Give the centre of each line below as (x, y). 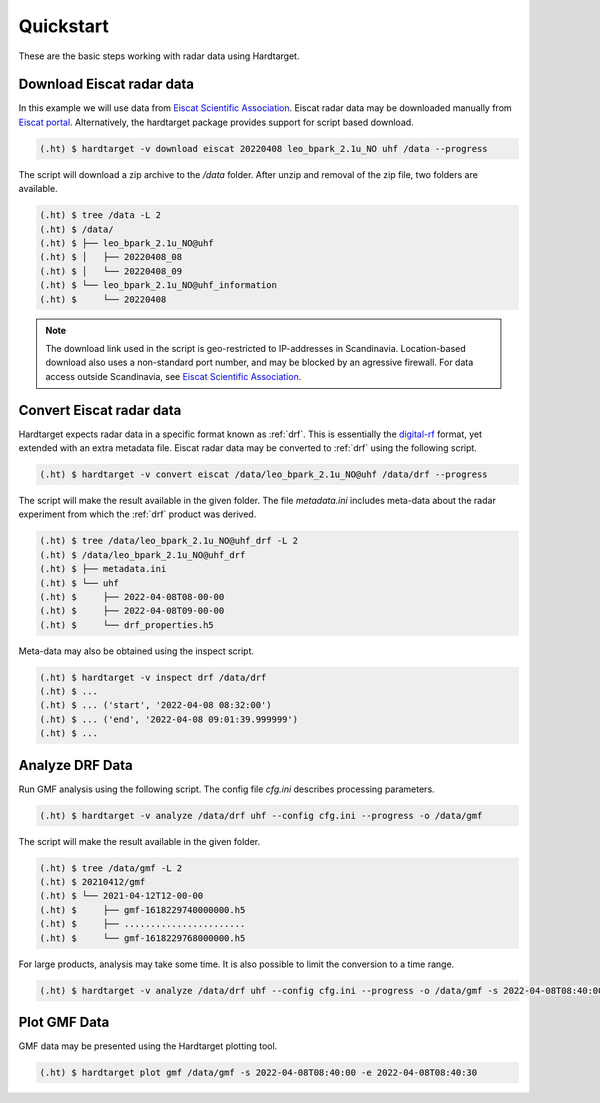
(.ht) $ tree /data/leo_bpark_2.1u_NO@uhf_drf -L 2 (169, 541)
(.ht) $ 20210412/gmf (92, 882)
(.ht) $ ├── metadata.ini (103, 569)
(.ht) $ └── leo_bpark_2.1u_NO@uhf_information (158, 285)
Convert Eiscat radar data (100, 410)
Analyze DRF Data (76, 765)
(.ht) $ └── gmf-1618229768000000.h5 (142, 938)
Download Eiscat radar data (106, 84)
